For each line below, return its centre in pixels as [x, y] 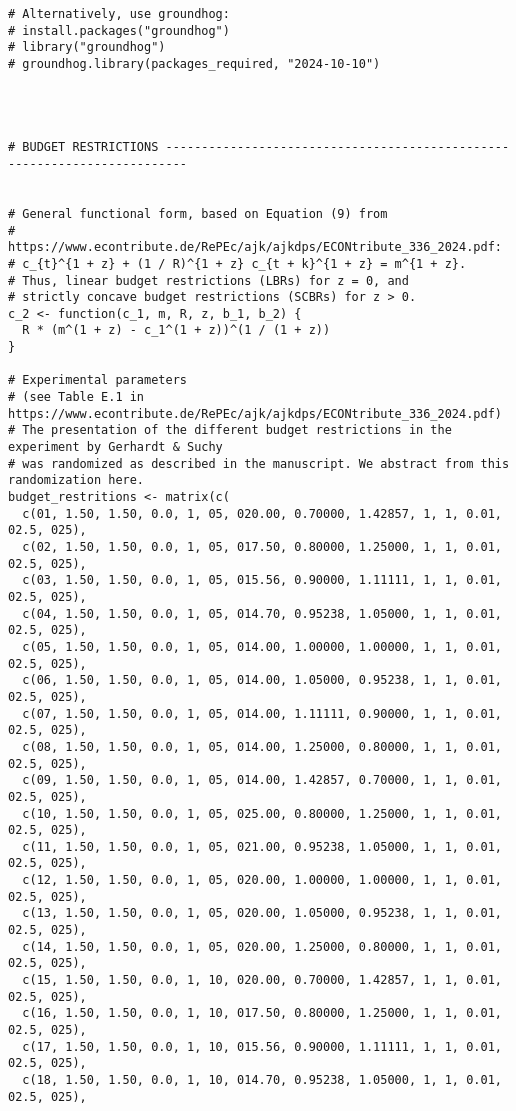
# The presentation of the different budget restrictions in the [230, 430]
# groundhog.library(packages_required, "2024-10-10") [194, 63]
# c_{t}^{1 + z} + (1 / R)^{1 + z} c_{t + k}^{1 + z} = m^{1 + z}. [237, 263]
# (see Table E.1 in [76, 397]
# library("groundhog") [87, 47]
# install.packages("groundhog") [119, 30]
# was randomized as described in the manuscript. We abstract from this [259, 463]
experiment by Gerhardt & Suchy [115, 447]
